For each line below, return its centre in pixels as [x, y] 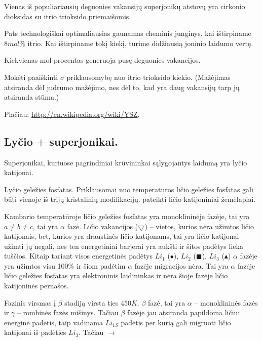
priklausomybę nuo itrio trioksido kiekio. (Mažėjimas [148, 77]
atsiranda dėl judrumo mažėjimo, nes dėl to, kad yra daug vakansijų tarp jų [122, 87]
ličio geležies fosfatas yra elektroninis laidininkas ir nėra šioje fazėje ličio [116, 275]
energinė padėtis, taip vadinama [53, 322]
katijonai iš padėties [35, 332]
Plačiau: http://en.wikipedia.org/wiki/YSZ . [72, 114]
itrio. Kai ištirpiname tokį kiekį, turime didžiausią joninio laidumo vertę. [140, 43]
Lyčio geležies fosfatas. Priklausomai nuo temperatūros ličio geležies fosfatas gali [129, 189]
